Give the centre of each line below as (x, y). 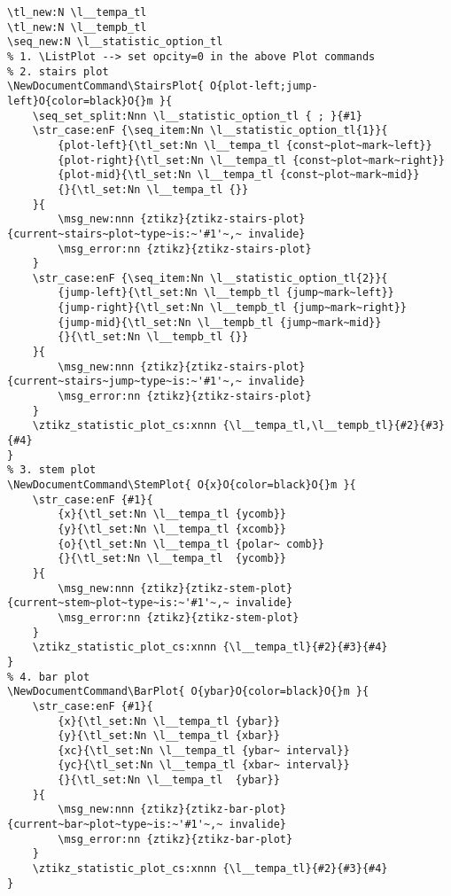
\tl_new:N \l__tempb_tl (77, 27)
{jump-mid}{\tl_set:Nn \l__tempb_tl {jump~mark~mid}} (220, 322)
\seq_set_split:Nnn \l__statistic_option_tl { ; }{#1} (197, 116)
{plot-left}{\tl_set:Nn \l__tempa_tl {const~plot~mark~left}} (245, 145)
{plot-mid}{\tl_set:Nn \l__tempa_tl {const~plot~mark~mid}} (239, 175)
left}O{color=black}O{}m (80, 101)
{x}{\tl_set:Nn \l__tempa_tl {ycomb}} (172, 514)
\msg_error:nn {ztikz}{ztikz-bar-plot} (175, 839)
